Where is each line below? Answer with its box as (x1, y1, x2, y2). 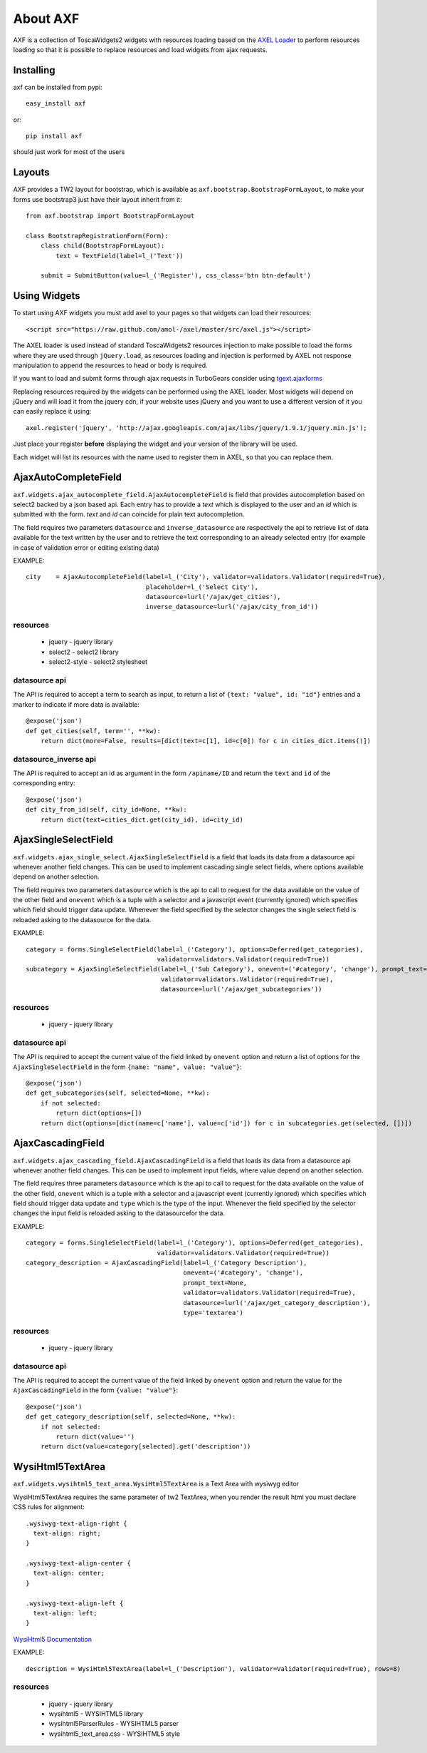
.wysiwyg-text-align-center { (26, 1559, 132, 1568)
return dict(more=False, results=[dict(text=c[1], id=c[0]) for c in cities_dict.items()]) (40, 737, 371, 745)
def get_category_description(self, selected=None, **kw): (26, 1413, 236, 1421)
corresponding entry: (13, 779, 75, 787)
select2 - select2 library (48, 648, 119, 656)
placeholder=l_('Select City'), (145, 583, 259, 591)
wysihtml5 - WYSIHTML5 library (48, 1709, 144, 1718)
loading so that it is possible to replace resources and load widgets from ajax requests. (13, 45, 268, 53)
